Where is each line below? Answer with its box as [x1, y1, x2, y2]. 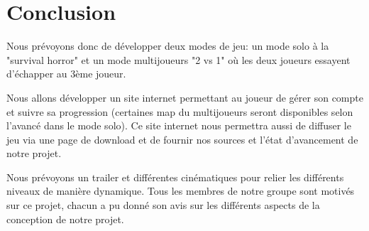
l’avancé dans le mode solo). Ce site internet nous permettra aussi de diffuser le [6, 118, 351, 133]
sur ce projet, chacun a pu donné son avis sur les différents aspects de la [6, 198, 320, 213]
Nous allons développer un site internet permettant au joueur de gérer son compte [6, 90, 363, 104]
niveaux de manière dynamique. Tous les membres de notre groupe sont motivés [6, 183, 355, 198]
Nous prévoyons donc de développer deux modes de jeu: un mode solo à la [6, 38, 329, 53]
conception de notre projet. [6, 211, 124, 226]
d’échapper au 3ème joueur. [6, 66, 126, 81]
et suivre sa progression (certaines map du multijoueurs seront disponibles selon [6, 104, 353, 119]
